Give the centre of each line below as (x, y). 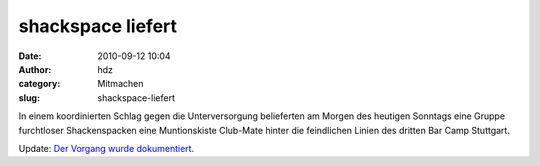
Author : (35, 69)
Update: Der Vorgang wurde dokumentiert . (106, 148)
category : (39, 84)
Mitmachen (120, 84)
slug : (29, 97)
